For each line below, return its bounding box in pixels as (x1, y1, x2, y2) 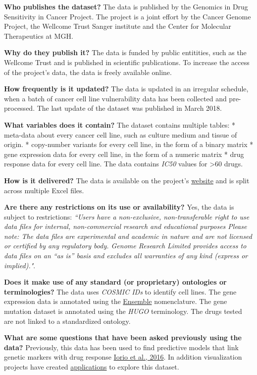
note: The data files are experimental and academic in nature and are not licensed (4, 230, 253, 241)
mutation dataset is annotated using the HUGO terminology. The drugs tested (4, 306, 242, 316)
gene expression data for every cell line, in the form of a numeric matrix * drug (4, 149, 244, 159)
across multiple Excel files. (4, 185, 84, 195)
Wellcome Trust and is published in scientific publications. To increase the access (4, 57, 250, 67)
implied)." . (4, 260, 36, 270)
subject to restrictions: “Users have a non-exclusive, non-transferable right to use (4, 211, 250, 222)
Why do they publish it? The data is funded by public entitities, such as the (4, 47, 247, 58)
